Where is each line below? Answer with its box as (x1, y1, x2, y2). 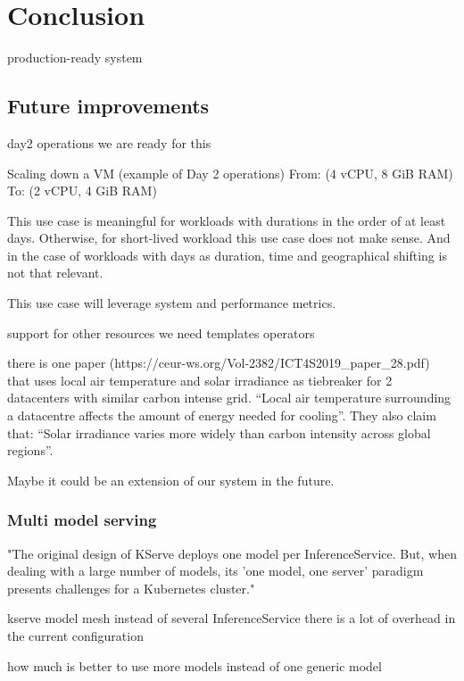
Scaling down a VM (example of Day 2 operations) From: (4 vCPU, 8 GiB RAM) (7, 163, 453, 182)
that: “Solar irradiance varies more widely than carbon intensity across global (7, 423, 431, 442)
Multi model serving (7, 509, 157, 531)
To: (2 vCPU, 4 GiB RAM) (7, 181, 157, 200)
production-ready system (7, 48, 143, 67)
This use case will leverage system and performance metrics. (7, 294, 336, 312)
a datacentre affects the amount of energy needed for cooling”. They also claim (7, 406, 436, 425)
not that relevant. (7, 263, 104, 282)
